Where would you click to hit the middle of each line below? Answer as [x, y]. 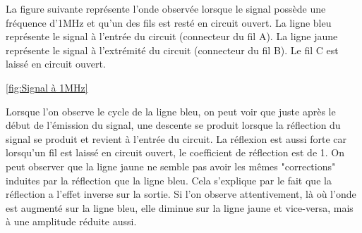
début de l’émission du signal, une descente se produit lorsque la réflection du [173, 125]
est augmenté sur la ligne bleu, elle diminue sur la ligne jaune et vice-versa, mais [180, 207]
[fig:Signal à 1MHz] [47, 87]
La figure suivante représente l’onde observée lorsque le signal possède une [166, 8]
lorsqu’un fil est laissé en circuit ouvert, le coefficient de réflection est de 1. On [175, 152]
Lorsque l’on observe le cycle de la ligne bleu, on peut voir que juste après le [171, 111]
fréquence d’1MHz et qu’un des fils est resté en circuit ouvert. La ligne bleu [169, 22]
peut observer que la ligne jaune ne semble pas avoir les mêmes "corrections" [171, 166]
